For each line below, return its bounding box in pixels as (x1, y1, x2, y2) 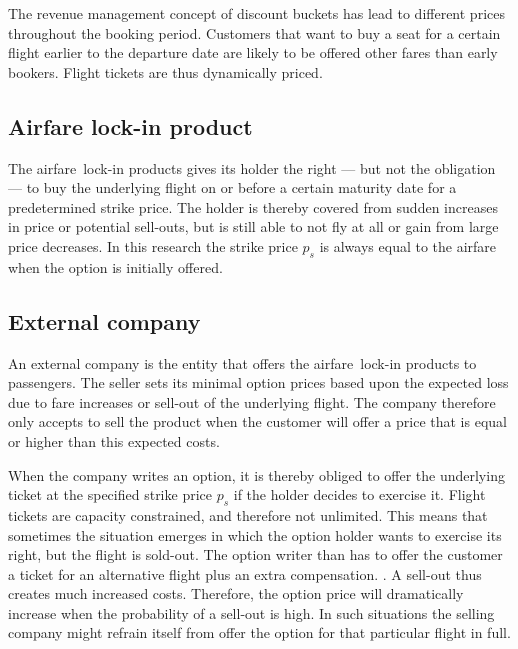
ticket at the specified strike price (8, 484, 212, 505)
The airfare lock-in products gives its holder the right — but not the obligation (8, 157, 496, 178)
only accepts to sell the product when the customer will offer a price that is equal (8, 411, 507, 432)
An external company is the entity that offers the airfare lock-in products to (8, 352, 477, 373)
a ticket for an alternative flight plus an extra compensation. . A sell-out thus (8, 563, 482, 584)
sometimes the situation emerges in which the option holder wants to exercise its (8, 524, 502, 545)
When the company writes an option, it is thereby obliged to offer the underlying (8, 464, 505, 485)
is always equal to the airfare (319, 235, 497, 256)
